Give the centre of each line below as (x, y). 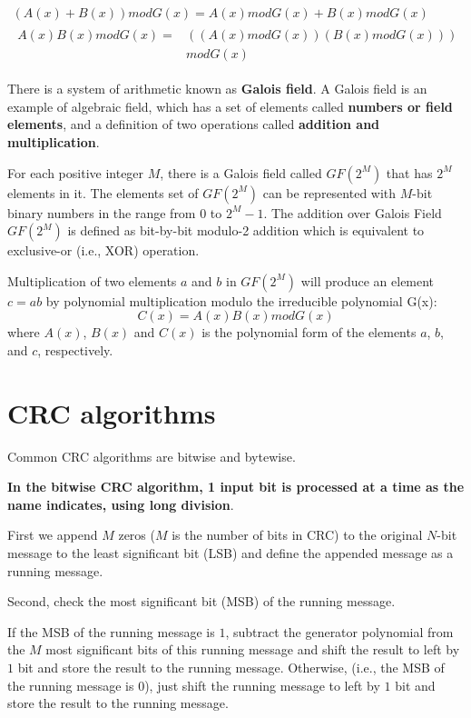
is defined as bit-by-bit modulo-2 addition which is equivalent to (246, 230)
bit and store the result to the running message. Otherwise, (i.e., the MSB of (231, 667)
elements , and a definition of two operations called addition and (194, 124)
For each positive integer (76, 172)
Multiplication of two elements (92, 280)
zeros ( (137, 535)
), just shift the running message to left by (262, 685)
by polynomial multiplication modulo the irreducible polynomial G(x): (241, 300)
